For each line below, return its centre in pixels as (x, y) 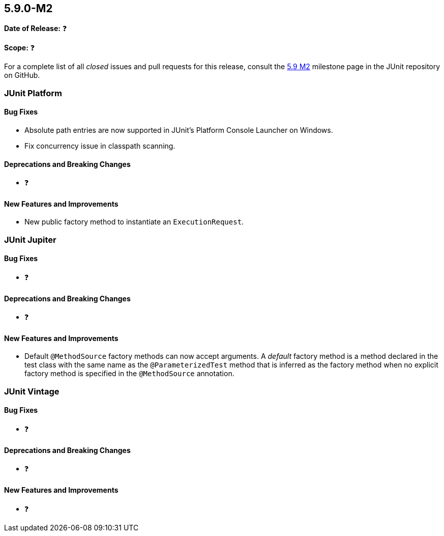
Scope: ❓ (20, 48)
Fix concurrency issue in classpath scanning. (100, 146)
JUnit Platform (33, 93)
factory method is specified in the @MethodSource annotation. (129, 374)
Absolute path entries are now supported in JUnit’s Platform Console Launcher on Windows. (179, 130)
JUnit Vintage (32, 391)
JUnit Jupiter (30, 239)
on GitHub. (22, 75)
